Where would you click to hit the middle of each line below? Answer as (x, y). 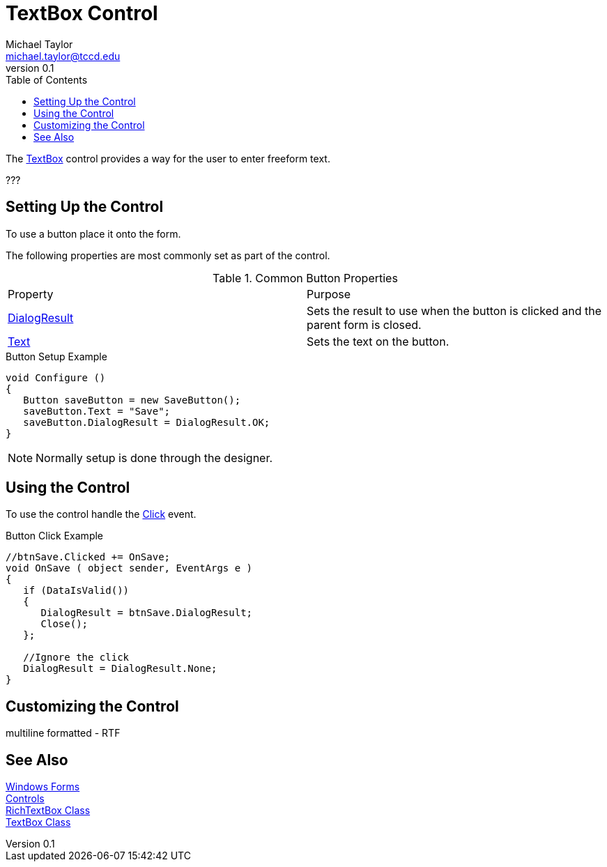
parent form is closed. (364, 324)
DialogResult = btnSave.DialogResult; (147, 613)
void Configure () (56, 377)
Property (31, 294)
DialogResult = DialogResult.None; (120, 669)
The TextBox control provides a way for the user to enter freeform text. (168, 158)
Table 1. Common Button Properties (305, 278)
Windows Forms (43, 787)
